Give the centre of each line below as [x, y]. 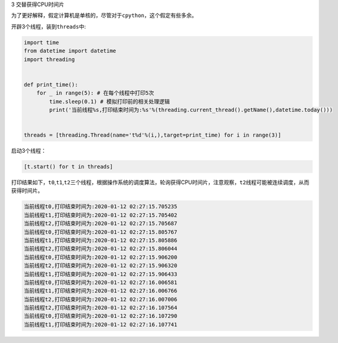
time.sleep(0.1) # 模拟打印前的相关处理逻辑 [109, 101]
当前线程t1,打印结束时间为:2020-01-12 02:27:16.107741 [101, 324]
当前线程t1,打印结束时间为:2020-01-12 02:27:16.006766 [101, 291]
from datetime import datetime [70, 51]
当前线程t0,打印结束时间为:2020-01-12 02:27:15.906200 [101, 257]
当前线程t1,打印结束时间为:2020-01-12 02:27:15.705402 [101, 215]
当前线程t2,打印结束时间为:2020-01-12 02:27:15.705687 [101, 224]
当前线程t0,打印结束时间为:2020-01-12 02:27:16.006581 [101, 282]
